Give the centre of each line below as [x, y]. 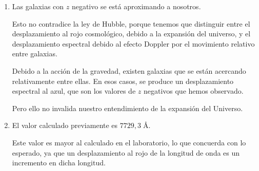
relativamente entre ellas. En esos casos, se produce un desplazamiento [123, 81]
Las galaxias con [38, 6]
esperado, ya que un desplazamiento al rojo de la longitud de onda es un [126, 152]
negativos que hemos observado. [193, 91]
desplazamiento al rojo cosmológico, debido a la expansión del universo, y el [131, 34]
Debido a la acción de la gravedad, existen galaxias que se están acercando [129, 70]
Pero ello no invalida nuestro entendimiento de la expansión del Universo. [127, 108]
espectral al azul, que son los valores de [74, 91]
